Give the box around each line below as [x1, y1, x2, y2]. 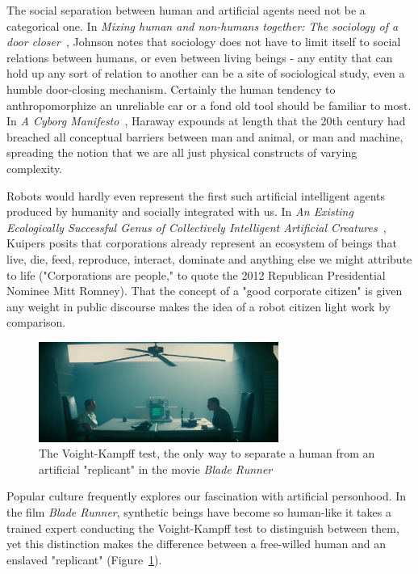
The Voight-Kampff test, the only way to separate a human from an [39, 445, 375, 462]
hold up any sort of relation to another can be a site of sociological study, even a [6, 65, 405, 82]
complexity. [6, 159, 63, 176]
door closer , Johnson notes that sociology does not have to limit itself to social [6, 33, 401, 50]
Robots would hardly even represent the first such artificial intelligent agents [6, 187, 385, 204]
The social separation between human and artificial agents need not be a [6, 2, 366, 18]
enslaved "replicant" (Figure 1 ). [6, 551, 162, 568]
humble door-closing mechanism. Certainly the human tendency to [6, 80, 336, 97]
